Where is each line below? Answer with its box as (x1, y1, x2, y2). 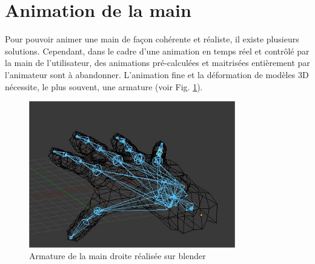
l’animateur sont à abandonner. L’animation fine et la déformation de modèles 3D (5, 68, 309, 81)
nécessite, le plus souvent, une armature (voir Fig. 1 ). (5, 80, 203, 93)
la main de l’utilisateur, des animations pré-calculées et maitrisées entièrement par (5, 56, 310, 69)
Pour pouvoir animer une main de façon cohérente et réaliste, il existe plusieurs (5, 33, 299, 45)
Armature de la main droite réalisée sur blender (29, 249, 206, 262)
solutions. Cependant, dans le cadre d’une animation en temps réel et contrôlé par (5, 44, 310, 57)
